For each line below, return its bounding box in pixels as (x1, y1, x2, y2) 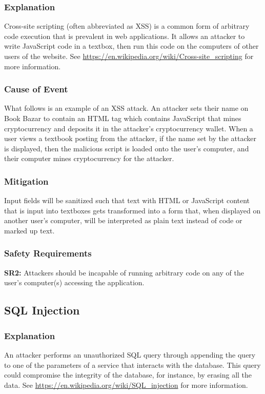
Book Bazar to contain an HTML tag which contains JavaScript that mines (4, 113, 241, 123)
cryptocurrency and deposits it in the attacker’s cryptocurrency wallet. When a (4, 123, 253, 133)
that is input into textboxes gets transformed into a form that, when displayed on (4, 205, 261, 215)
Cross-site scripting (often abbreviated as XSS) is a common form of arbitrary (4, 21, 250, 31)
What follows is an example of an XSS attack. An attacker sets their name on (4, 103, 249, 113)
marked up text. (4, 225, 55, 235)
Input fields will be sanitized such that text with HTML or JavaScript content (4, 195, 250, 206)
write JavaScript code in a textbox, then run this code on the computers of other (4, 41, 259, 51)
